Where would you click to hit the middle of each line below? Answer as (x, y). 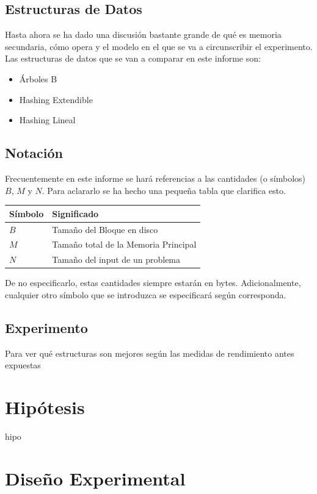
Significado (75, 213)
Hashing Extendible (56, 99)
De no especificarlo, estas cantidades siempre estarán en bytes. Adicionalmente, (153, 283)
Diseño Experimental (95, 478)
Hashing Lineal (47, 120)
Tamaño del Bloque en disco (105, 229)
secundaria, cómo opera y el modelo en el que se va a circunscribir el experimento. (159, 46)
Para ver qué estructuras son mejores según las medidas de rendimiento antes (150, 353)
